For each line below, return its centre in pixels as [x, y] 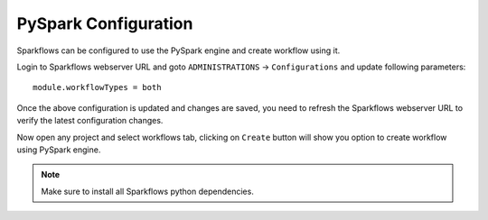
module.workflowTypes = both [97, 87]
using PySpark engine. [59, 150]
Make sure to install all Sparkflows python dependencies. [148, 191]
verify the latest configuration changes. [90, 121]
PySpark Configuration [105, 23]
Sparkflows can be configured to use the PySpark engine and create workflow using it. [178, 50]
